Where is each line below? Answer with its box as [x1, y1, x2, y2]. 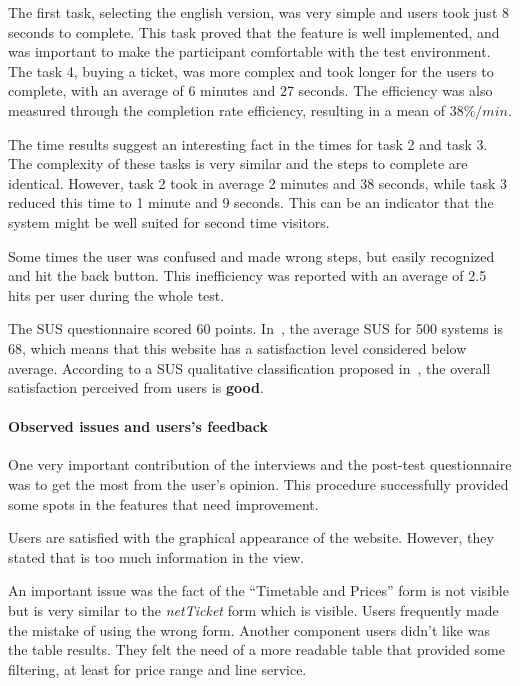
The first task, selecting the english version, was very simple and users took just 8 [8, 2, 509, 22]
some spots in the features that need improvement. [8, 493, 319, 514]
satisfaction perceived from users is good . [8, 377, 264, 398]
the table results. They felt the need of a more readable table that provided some [8, 639, 505, 660]
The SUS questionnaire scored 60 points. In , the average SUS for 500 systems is [8, 318, 503, 339]
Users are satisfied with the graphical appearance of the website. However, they [8, 527, 494, 548]
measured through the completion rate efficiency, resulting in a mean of [8, 99, 446, 120]
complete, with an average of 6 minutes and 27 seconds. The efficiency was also [8, 80, 493, 101]
